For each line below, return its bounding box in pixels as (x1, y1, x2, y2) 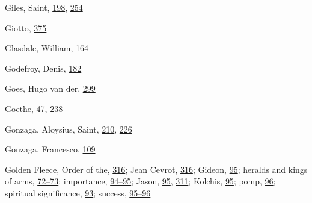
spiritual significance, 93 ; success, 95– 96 (5, 186, 151, 199)
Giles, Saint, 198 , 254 (5, 1, 83, 13)
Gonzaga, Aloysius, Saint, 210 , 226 (5, 122, 132, 135)
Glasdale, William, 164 (5, 42, 89, 54)
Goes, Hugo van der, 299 (5, 82, 96, 95)
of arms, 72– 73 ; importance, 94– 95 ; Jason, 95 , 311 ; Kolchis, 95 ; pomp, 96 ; (5, 175, 276, 187)
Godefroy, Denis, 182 (5, 61, 82, 74)
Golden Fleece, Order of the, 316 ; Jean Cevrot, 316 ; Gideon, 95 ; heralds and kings (5, 163, 308, 175)
